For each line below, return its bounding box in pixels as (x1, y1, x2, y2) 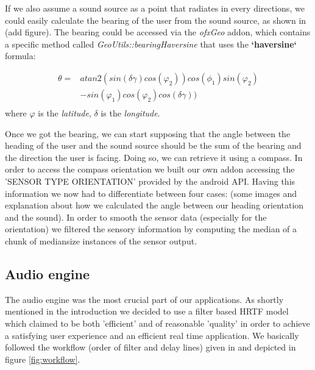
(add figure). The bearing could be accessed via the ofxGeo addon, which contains (5, 26, 311, 38)
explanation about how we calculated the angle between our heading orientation (5, 199, 304, 212)
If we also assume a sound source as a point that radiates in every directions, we (5, 2, 305, 14)
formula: (5, 49, 36, 62)
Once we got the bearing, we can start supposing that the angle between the (5, 127, 291, 140)
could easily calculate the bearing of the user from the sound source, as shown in (5, 13, 306, 26)
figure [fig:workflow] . (5, 352, 80, 365)
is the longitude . (101, 107, 160, 119)
